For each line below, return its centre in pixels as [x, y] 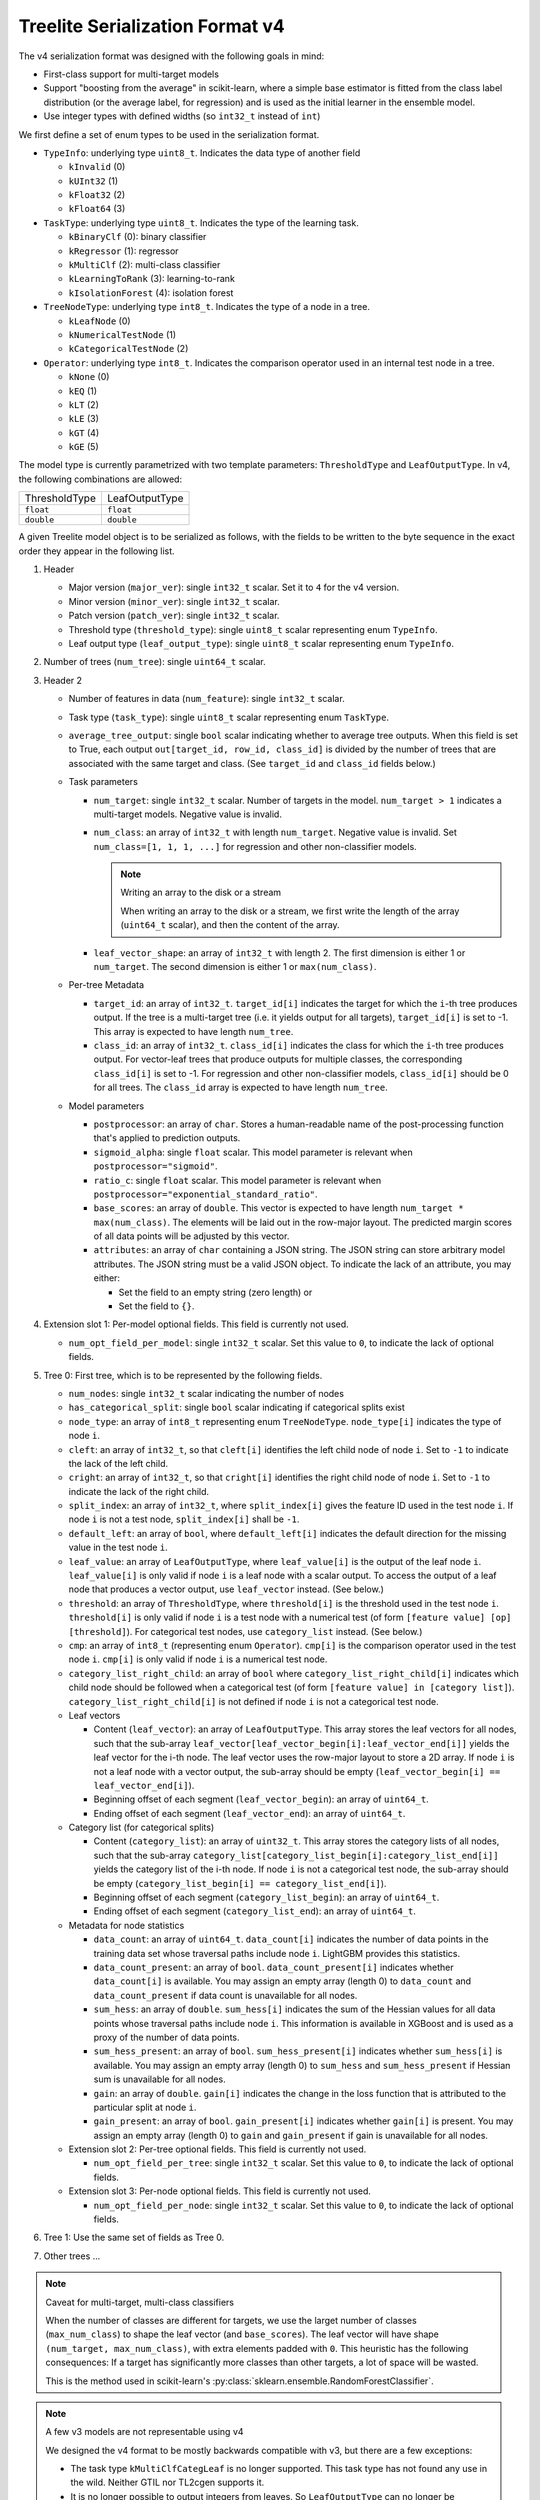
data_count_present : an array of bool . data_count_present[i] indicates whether [273, 1967]
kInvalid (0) [97, 167]
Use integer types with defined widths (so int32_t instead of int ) [182, 116]
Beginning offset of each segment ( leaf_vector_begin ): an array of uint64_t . [261, 1799]
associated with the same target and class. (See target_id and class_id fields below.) [252, 763]
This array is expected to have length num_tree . [193, 1031]
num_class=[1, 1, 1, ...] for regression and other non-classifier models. [255, 846]
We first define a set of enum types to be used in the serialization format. [169, 134]
